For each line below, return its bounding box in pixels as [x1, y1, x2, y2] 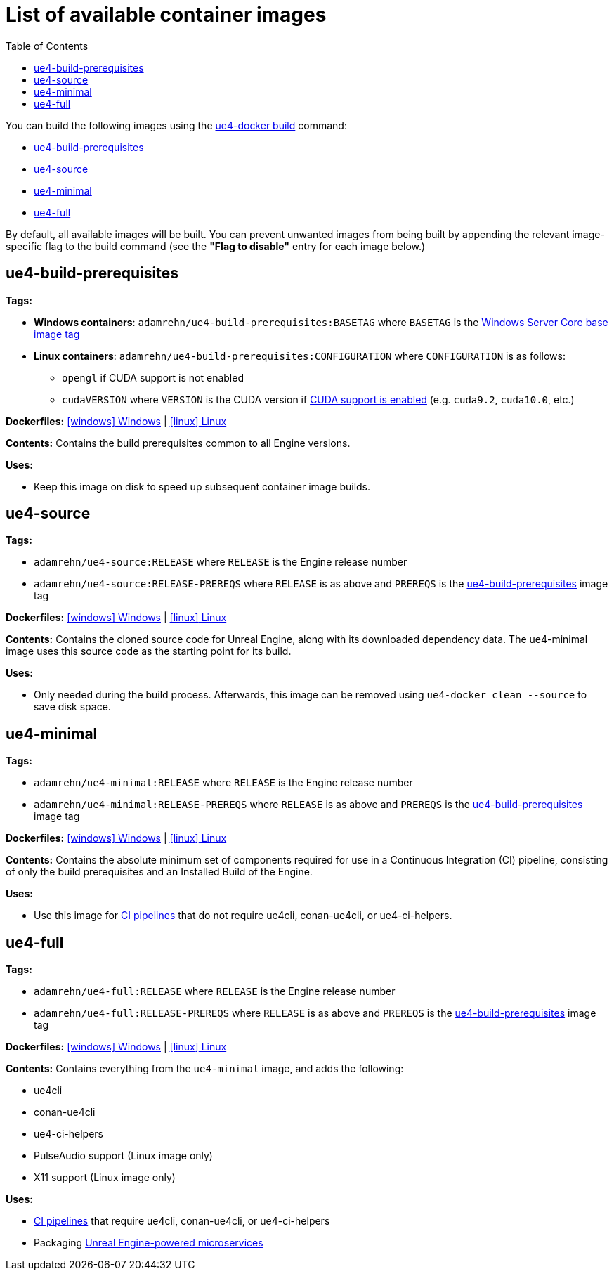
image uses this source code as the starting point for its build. [6, 645, 292, 658]
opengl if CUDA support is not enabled [62, 371, 244, 384]
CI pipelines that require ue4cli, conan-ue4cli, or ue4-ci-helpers [34, 1215, 330, 1228]
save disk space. [34, 701, 111, 713]
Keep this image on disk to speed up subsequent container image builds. [34, 480, 371, 493]
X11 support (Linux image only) [34, 1171, 176, 1184]
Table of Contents [6, 39, 89, 52]
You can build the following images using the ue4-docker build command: [6, 119, 347, 131]
